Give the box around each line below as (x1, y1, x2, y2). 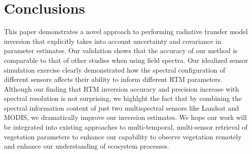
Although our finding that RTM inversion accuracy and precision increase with (4, 83, 239, 94)
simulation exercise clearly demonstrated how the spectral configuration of (4, 64, 225, 75)
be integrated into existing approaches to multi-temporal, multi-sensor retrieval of (4, 122, 248, 132)
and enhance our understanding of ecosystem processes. (4, 141, 169, 151)
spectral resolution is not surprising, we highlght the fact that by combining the (4, 93, 242, 103)
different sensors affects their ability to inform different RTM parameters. (4, 74, 222, 84)
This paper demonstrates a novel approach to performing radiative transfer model (4, 26, 248, 37)
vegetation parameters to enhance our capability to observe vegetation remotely (4, 131, 242, 141)
